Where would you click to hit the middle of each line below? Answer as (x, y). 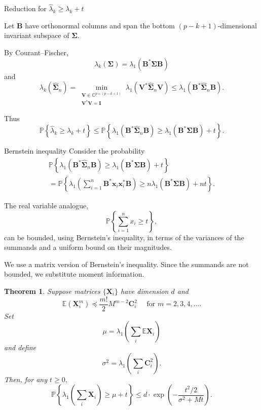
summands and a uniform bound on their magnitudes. (88, 247)
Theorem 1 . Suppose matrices (52, 291)
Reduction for (25, 8)
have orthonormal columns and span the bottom (100, 25)
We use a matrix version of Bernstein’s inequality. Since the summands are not (126, 264)
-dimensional (237, 25)
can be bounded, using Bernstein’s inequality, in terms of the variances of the (124, 237)
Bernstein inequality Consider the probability (74, 151)
